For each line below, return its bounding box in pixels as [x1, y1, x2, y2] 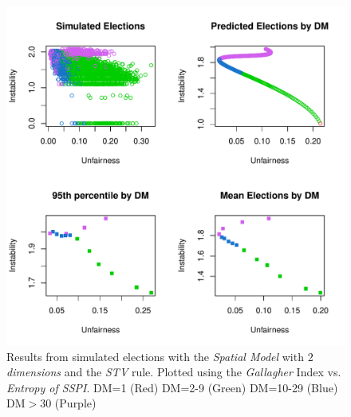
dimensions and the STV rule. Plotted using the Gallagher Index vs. [6, 363, 341, 380]
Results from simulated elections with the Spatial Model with [6, 347, 304, 364]
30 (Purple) [40, 395, 97, 411]
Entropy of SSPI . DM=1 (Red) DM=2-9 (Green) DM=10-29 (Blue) [6, 379, 338, 395]
